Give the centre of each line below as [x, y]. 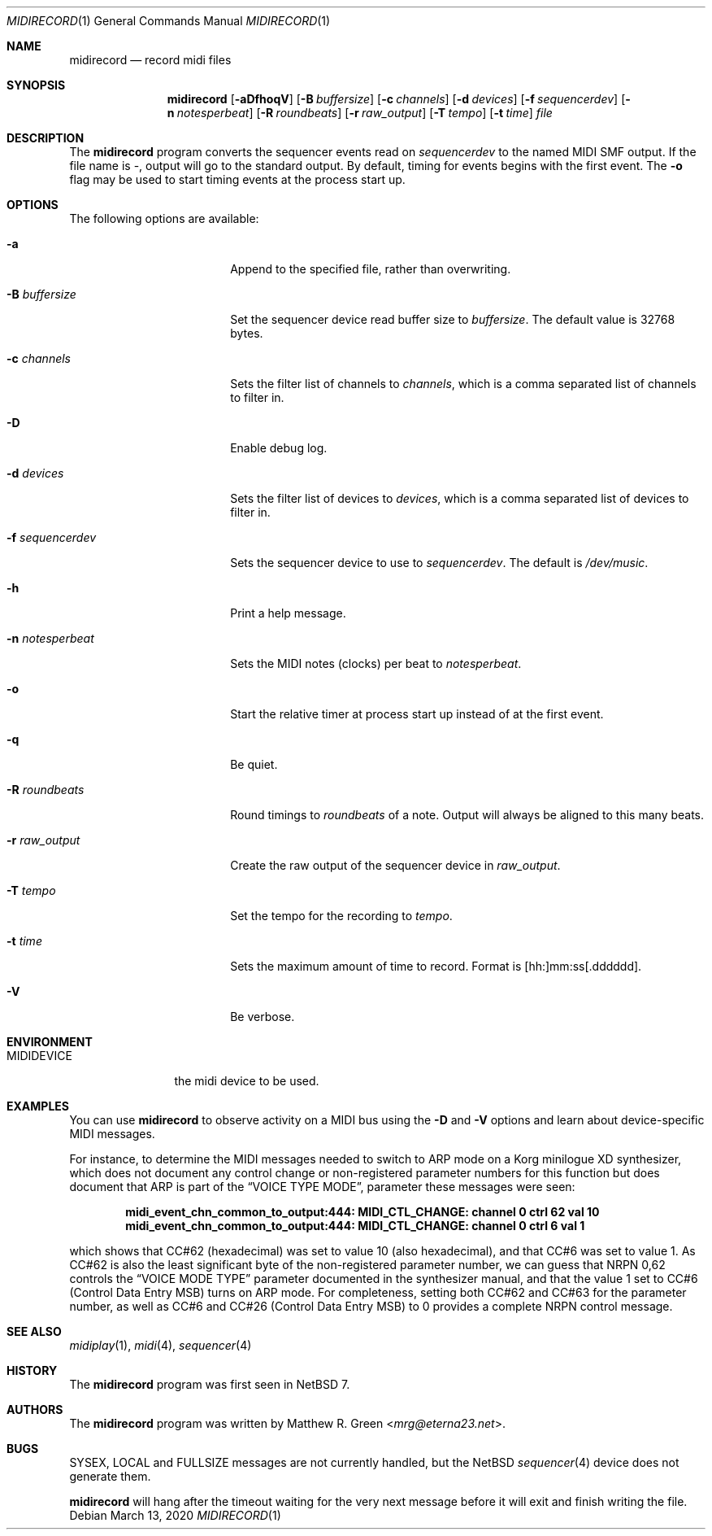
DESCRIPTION [46, 138]
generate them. [110, 1476]
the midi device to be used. [247, 1081]
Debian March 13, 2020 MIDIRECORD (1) [175, 1515]
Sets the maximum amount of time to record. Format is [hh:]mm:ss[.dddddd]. [436, 966]
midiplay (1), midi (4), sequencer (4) [161, 1345]
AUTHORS [35, 1409]
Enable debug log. [279, 448]
